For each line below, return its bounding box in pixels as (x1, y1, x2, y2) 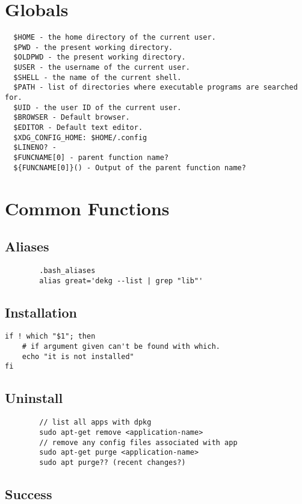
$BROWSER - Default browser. (13, 113, 130, 122)
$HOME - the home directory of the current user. (13, 33, 216, 42)
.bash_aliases (39, 266, 96, 275)
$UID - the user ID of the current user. (13, 103, 182, 112)
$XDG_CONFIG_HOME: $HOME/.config (13, 133, 147, 142)
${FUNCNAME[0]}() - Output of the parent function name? (13, 163, 246, 172)
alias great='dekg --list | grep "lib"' (39, 276, 203, 285)
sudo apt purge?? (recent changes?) (39, 458, 186, 467)
